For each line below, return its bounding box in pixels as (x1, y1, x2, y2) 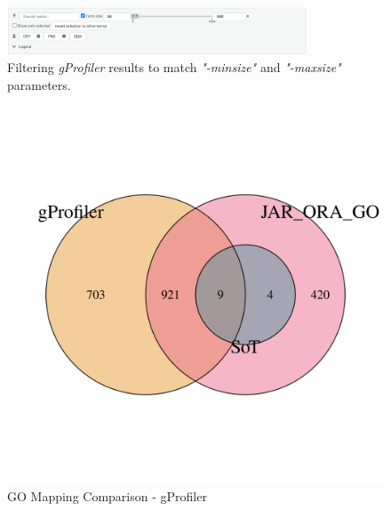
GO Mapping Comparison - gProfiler (7, 487, 207, 506)
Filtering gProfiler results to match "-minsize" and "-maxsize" (7, 58, 341, 77)
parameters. (7, 75, 71, 93)
